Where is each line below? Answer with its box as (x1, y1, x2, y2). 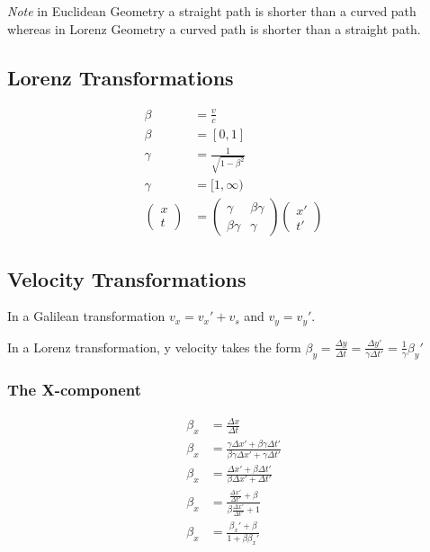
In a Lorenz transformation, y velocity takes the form (7, 337, 301, 356)
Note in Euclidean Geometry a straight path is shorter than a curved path (7, 2, 417, 20)
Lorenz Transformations (7, 63, 234, 91)
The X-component (7, 378, 142, 401)
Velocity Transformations (7, 264, 246, 292)
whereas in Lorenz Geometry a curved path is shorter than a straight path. (7, 19, 421, 38)
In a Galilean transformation (7, 307, 166, 325)
